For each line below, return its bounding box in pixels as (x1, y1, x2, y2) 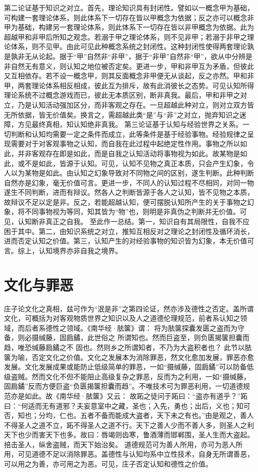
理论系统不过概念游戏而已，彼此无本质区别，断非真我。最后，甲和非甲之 (4, 90, 240, 100)
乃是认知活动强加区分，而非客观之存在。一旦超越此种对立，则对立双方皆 (17, 99, 254, 110)
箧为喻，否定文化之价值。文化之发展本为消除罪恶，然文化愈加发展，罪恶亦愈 (4, 352, 254, 362)
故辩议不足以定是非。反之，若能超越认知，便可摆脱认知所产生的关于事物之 (4, 196, 247, 207)
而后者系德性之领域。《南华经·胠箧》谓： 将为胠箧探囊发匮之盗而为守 (17, 322, 245, 333)
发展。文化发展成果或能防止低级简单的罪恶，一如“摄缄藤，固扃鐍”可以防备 (4, 361, 247, 372)
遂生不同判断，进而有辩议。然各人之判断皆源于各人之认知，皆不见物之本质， (4, 187, 254, 197)
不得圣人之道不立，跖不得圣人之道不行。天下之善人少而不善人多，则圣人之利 (4, 419, 254, 430)
